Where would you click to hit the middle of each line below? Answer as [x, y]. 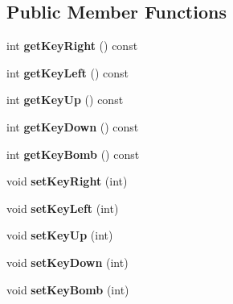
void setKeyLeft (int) [63, 208]
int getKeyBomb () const [73, 154]
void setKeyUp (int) [60, 235]
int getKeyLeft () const [68, 72]
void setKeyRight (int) [67, 181]
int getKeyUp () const [65, 100]
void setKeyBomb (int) [68, 289]
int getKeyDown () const [73, 126]
